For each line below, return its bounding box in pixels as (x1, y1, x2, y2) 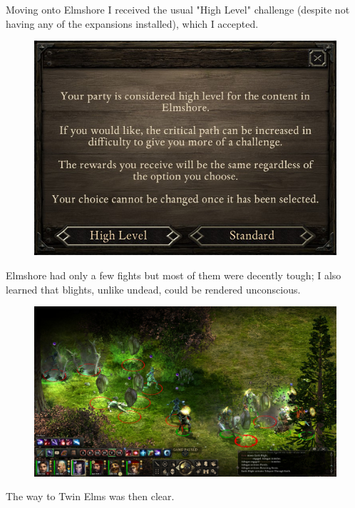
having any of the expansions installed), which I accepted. (6, 16, 259, 31)
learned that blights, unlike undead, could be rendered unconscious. (6, 281, 301, 296)
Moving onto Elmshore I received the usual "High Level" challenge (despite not (6, 2, 350, 16)
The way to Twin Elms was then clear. (6, 489, 175, 504)
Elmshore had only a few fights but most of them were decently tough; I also (6, 268, 341, 283)
